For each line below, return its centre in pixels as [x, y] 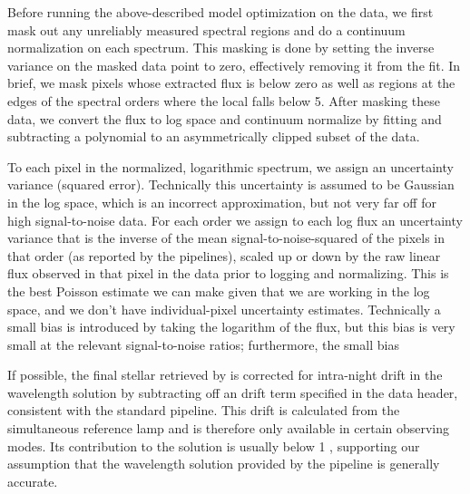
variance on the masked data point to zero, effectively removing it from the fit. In [234, 65]
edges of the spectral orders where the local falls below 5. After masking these [224, 100]
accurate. [33, 481]
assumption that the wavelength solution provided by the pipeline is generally [224, 464]
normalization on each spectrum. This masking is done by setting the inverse [221, 48]
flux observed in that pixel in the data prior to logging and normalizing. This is [228, 273]
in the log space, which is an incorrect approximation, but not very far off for [222, 202]
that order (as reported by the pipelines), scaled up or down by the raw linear [224, 255]
